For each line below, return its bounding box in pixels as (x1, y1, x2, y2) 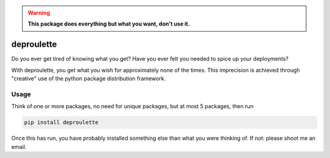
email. (11, 143, 27, 150)
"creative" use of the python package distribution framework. (11, 75, 166, 82)
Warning (28, 9, 50, 16)
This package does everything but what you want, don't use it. (28, 20, 190, 27)
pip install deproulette (24, 119, 99, 126)
